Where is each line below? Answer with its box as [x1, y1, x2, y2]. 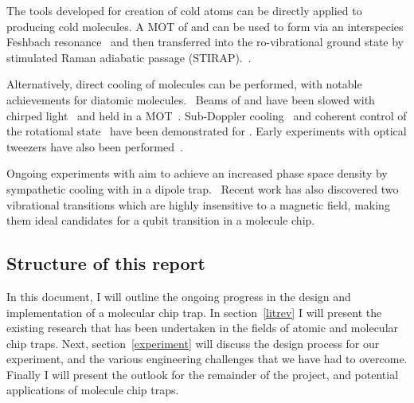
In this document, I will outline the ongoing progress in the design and [6, 288, 351, 304]
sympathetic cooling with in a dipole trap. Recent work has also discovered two [6, 180, 399, 197]
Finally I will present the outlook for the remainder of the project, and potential [6, 366, 399, 382]
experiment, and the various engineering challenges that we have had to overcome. [6, 350, 408, 367]
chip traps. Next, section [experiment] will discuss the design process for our [6, 335, 380, 351]
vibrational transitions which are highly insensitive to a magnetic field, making [6, 196, 390, 213]
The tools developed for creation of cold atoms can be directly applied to [6, 2, 362, 18]
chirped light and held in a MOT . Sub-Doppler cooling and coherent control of [6, 107, 407, 123]
